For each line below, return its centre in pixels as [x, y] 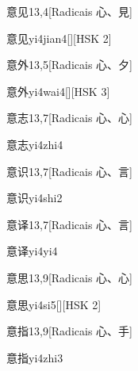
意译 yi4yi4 [32, 251]
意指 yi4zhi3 [35, 357]
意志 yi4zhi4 [35, 144]
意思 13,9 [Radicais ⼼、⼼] [69, 277]
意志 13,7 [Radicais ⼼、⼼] [69, 118]
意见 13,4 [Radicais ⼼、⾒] [69, 11]
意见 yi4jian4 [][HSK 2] [59, 38]
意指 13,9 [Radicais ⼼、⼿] [69, 331]
